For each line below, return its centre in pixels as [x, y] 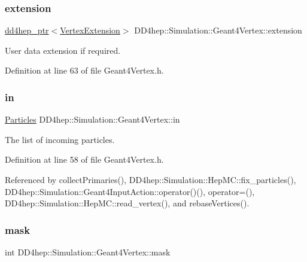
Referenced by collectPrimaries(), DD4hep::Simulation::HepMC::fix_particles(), [151, 179]
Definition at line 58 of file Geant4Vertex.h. [84, 159]
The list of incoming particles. [60, 139]
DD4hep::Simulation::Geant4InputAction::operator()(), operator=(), [130, 191]
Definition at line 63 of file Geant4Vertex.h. [84, 70]
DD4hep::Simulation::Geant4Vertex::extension [218, 30]
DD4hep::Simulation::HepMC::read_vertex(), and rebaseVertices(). [127, 203]
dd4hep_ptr [27, 30]
